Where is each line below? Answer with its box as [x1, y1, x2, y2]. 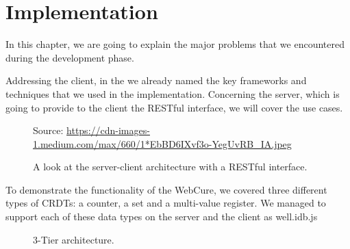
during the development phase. [5, 50, 134, 64]
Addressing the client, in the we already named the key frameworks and [5, 73, 307, 88]
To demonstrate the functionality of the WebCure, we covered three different [5, 182, 327, 196]
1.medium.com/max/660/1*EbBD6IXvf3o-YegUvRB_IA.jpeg [33, 136, 292, 150]
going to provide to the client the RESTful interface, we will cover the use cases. [5, 100, 343, 114]
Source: [33, 123, 64, 137]
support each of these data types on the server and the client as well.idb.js [5, 209, 318, 224]
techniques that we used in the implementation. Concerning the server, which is [5, 86, 340, 101]
